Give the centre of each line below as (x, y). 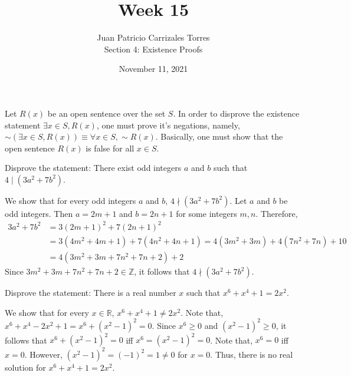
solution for (25, 367)
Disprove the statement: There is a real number (91, 293)
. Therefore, (277, 213)
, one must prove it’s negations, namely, (168, 125)
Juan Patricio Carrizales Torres (153, 37)
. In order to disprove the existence (236, 113)
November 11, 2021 (153, 69)
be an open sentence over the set (106, 113)
